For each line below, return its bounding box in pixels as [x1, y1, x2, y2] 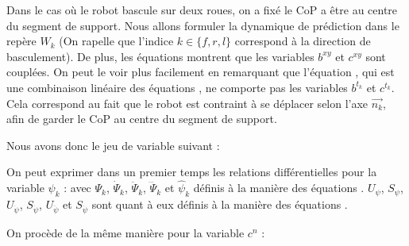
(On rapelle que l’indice [59, 33, 174, 49]
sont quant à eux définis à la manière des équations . [91, 195, 348, 212]
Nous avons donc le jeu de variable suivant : [6, 136, 220, 153]
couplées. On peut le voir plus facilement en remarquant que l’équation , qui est [6, 63, 395, 80]
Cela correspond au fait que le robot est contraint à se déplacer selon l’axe [6, 94, 368, 111]
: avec [64, 179, 91, 196]
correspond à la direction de [234, 33, 371, 49]
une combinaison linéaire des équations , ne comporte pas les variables [6, 79, 348, 95]
